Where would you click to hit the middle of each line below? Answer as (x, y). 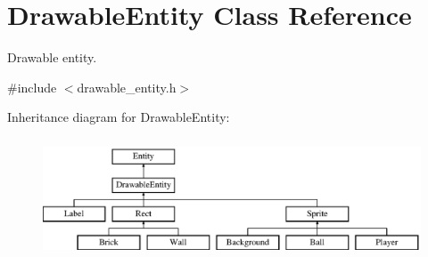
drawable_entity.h (127, 87)
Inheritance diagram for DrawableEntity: (119, 117)
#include (32, 87)
